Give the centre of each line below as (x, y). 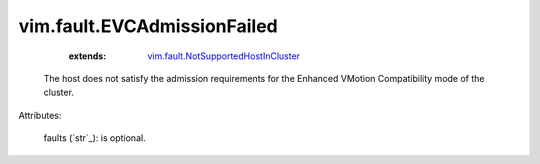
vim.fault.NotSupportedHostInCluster (223, 56)
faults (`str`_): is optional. (94, 138)
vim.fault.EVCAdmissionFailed (148, 26)
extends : (87, 56)
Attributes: (40, 115)
